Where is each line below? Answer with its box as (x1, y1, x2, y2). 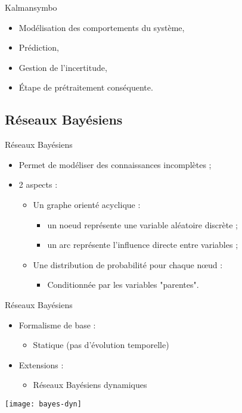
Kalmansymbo (5, 1, 57, 13)
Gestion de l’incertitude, (18, 61, 107, 73)
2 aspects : (18, 178, 58, 191)
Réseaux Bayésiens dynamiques (33, 378, 147, 391)
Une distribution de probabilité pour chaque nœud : (33, 258, 223, 271)
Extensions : (18, 358, 64, 371)
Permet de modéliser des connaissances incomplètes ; (18, 158, 212, 170)
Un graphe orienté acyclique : (33, 198, 141, 210)
